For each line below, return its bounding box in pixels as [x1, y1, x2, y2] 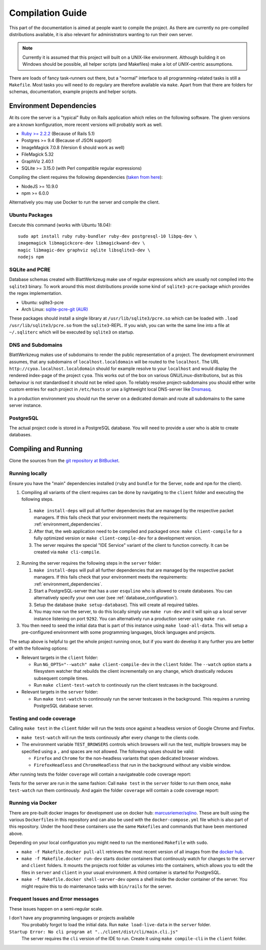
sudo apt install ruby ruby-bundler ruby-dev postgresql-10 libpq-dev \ [18, 234, 197, 239]
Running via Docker [9, 799, 57, 806]
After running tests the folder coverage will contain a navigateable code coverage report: [9, 771, 192, 777]
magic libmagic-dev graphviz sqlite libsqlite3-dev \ [18, 247, 150, 253]
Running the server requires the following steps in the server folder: [21, 560, 162, 566]
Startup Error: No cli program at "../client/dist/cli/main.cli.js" [9, 929, 178, 935]
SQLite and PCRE [9, 266, 51, 273]
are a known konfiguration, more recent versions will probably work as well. [9, 122, 163, 127]
